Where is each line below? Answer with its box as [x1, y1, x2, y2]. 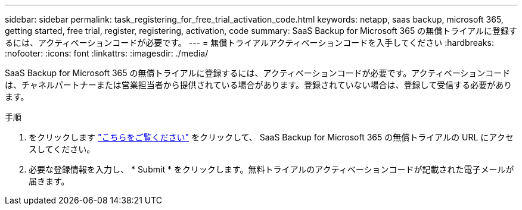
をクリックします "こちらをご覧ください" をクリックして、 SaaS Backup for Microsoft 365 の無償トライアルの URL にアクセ [29, 132, 514, 142]
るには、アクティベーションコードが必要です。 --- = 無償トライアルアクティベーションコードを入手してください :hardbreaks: [5, 37, 494, 48]
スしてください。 [29, 144, 95, 154]
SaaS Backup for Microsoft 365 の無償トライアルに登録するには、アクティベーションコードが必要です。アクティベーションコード [5, 68, 511, 78]
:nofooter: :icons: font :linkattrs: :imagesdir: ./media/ [5, 48, 209, 58]
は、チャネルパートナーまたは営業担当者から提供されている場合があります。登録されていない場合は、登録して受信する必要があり [5, 80, 512, 90]
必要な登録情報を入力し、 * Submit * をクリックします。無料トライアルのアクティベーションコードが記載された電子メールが [29, 164, 514, 174]
